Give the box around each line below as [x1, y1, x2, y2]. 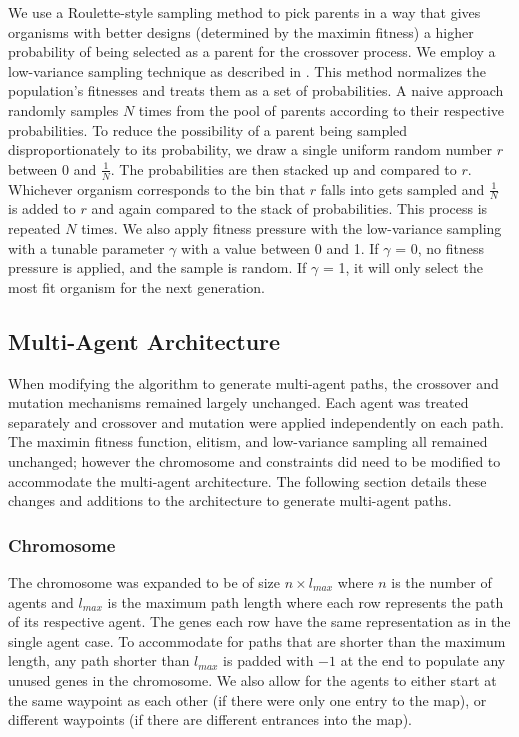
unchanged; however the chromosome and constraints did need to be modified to [8, 450, 501, 471]
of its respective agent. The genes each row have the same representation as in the [8, 611, 511, 632]
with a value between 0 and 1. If [181, 237, 379, 258]
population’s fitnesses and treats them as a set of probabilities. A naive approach [8, 80, 504, 101]
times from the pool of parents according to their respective [138, 99, 505, 120]
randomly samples [8, 99, 119, 120]
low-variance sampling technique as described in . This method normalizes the [8, 60, 487, 81]
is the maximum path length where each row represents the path [107, 591, 504, 612]
